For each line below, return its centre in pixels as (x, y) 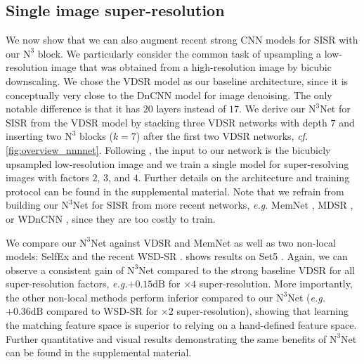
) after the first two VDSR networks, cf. (222, 136)
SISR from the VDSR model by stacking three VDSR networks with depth (167, 122)
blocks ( (96, 136)
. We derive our (272, 109)
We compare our (41, 242)
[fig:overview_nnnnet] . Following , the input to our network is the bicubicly (168, 149)
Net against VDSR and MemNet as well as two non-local (213, 242)
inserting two (34, 136)
